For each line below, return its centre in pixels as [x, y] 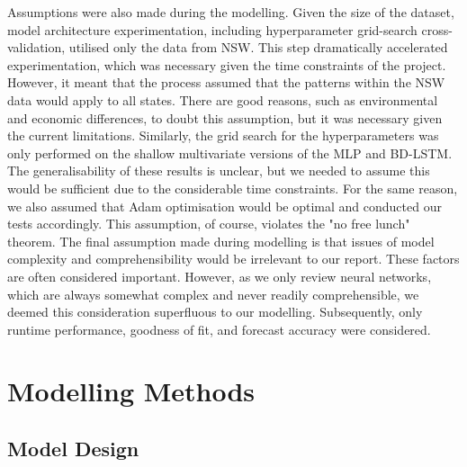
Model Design [73, 449]
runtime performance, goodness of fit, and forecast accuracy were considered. [219, 329]
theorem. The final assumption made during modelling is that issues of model [221, 241]
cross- [437, 29]
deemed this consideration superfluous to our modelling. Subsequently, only [215, 312]
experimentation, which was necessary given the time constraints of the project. [227, 64]
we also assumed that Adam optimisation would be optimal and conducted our [225, 206]
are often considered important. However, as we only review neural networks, [220, 276]
